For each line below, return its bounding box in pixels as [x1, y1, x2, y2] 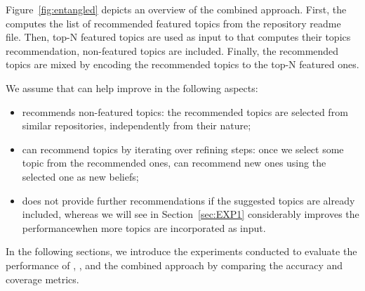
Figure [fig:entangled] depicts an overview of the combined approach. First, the [6, 2, 347, 16]
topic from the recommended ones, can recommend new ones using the [22, 155, 326, 170]
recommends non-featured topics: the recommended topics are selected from [22, 104, 348, 119]
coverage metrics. [6, 271, 79, 286]
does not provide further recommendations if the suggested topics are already [22, 193, 355, 207]
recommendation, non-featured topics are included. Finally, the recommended [6, 43, 339, 58]
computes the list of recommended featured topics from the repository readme [6, 15, 341, 30]
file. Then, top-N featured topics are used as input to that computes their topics [6, 30, 351, 44]
